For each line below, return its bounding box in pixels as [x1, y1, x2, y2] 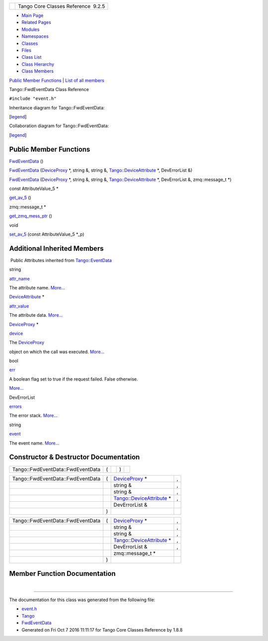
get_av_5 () [9, 194, 32, 201]
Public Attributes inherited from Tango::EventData [10, 257, 112, 263]
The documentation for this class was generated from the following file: [9, 597, 156, 603]
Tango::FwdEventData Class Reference [9, 86, 89, 92]
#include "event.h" [9, 96, 57, 101]
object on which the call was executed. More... [9, 349, 105, 355]
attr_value [9, 303, 29, 309]
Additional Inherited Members [9, 244, 104, 253]
